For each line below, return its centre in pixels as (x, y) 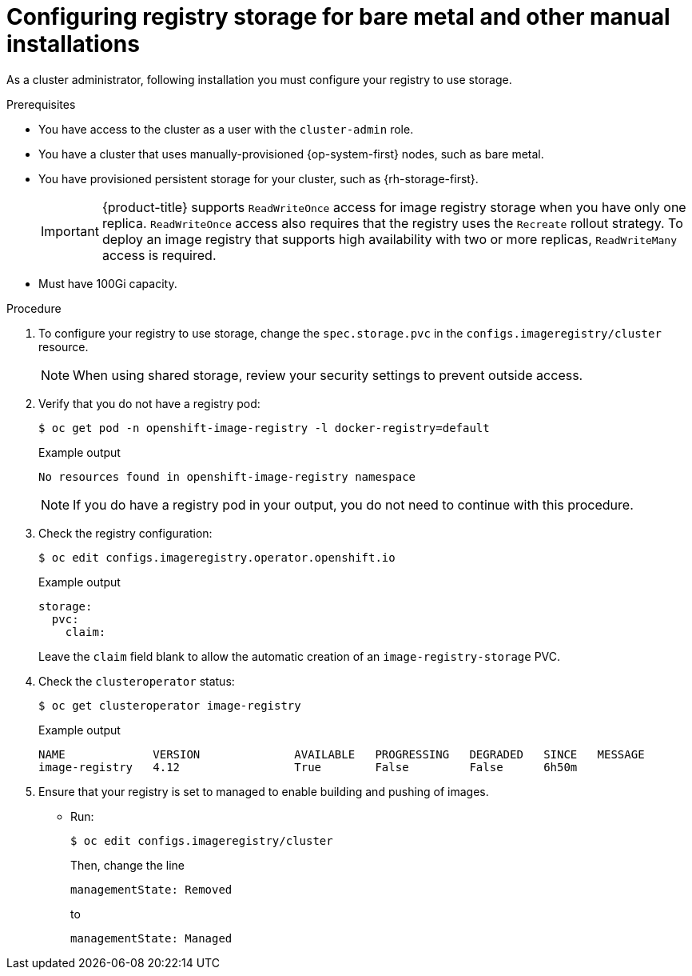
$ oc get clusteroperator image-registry (170, 705)
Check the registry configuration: (125, 533)
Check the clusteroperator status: (137, 681)
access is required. (159, 255)
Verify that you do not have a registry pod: (149, 403)
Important (70, 231)
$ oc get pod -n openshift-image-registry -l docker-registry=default (264, 428)
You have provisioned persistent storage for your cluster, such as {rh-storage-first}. (259, 178)
